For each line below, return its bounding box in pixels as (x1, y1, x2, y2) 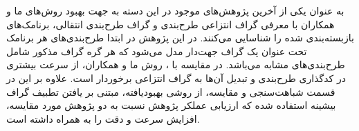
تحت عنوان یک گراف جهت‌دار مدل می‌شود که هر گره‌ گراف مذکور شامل (6, 43, 307, 58)
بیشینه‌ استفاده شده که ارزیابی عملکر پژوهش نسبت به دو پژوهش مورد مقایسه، (6, 98, 336, 112)
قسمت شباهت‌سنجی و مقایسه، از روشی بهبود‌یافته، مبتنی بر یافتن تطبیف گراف (6, 84, 335, 99)
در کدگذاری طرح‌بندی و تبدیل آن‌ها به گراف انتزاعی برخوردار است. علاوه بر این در (6, 70, 346, 85)
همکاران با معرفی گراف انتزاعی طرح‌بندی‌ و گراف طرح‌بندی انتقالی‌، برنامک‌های (6, 17, 335, 31)
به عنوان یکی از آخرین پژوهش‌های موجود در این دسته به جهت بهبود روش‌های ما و (6, 3, 344, 17)
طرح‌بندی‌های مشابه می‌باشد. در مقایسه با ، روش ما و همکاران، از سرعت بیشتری (6, 57, 345, 72)
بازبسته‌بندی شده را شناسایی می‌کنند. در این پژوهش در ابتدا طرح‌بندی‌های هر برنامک (6, 30, 354, 45)
